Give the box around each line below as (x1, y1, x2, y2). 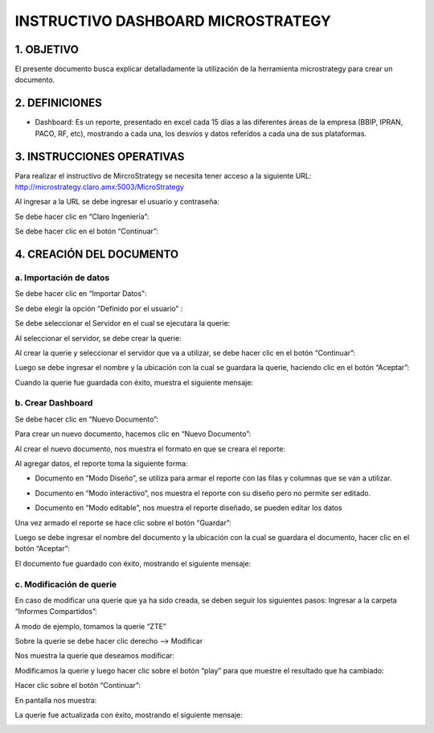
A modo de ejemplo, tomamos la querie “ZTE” (14, 621, 166, 631)
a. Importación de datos (14, 272, 110, 283)
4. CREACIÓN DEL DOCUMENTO (14, 248, 179, 261)
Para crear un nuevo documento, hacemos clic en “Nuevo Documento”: (14, 429, 252, 439)
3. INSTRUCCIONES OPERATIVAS (14, 150, 185, 163)
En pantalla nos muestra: (14, 695, 97, 705)
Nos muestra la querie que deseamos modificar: (14, 651, 174, 661)
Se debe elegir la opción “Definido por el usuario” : (14, 303, 183, 313)
